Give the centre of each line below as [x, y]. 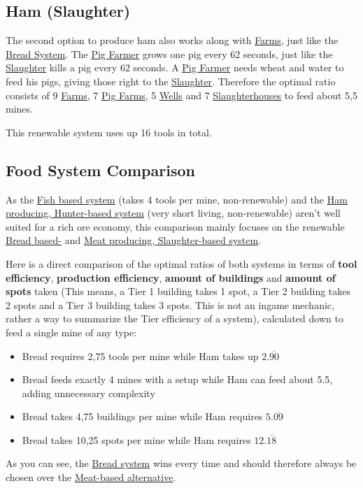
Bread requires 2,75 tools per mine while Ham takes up [140, 356]
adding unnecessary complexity [88, 393]
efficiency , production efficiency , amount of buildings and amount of [171, 277]
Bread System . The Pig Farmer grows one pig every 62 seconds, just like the [169, 53]
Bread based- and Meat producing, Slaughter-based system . [134, 240]
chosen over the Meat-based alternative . [91, 477]
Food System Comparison [100, 170]
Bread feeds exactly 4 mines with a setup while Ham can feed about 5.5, [177, 379]
